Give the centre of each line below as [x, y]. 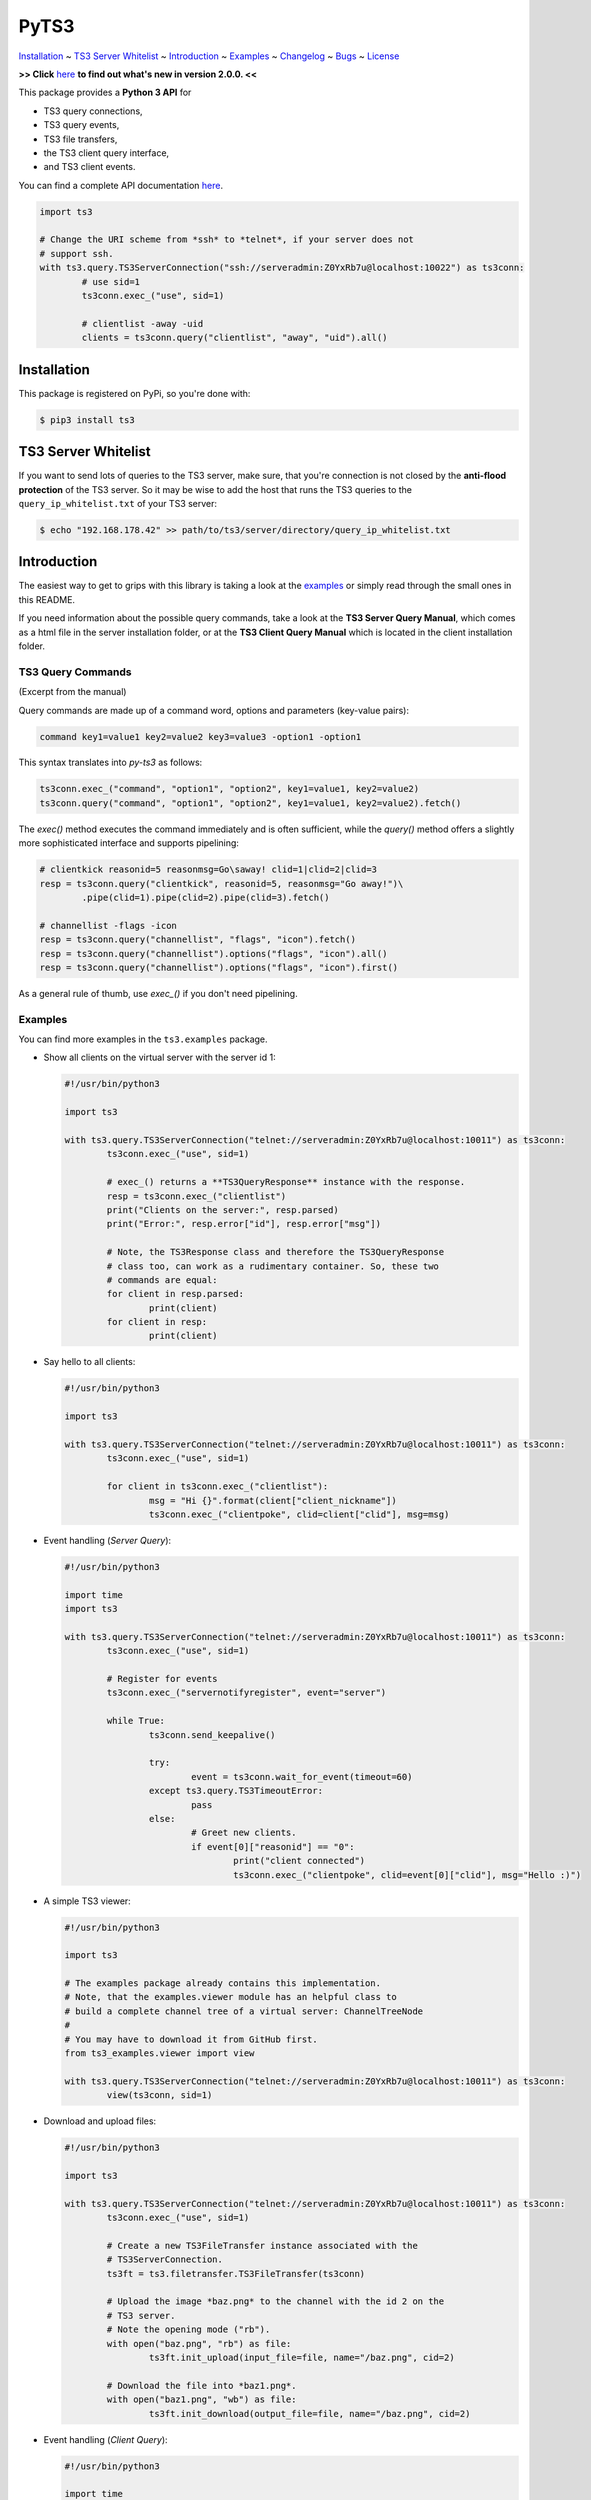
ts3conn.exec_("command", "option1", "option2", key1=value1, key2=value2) [229, 789]
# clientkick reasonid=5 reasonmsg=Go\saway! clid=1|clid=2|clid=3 [208, 869]
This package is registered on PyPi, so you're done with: [134, 393]
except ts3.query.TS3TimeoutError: [236, 1791]
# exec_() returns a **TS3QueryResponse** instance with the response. [286, 1182]
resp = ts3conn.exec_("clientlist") [196, 1196]
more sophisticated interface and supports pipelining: [129, 843]
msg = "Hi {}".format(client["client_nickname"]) [272, 1500]
